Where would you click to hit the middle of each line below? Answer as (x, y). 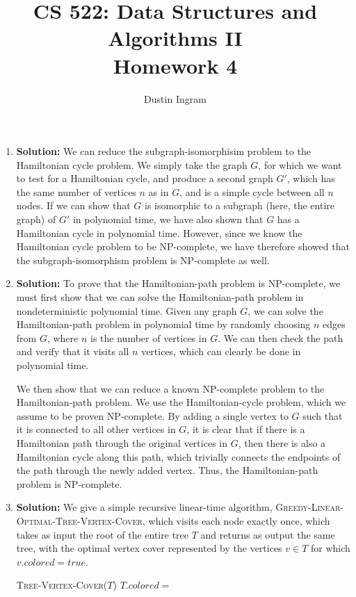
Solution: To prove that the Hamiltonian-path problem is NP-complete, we (178, 283)
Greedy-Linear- (309, 507)
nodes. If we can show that (73, 205)
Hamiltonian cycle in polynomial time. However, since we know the (159, 232)
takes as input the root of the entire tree (102, 534)
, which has (311, 178)
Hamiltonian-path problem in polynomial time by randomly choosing (163, 324)
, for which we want (300, 164)
